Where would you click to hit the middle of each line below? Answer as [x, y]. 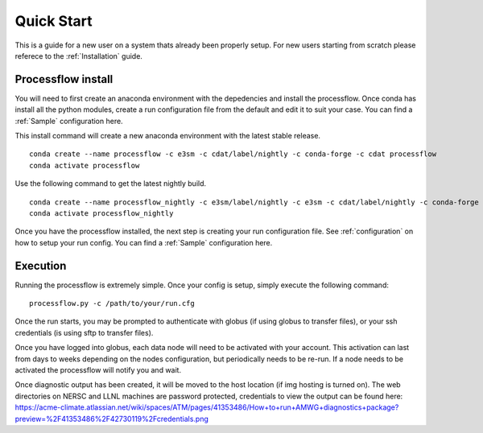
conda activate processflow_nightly [101, 213]
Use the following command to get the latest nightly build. [111, 184]
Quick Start [54, 21]
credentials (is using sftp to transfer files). [84, 332]
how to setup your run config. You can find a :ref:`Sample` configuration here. [144, 242]
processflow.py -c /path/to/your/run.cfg [112, 303]
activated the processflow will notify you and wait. [98, 370]
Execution [41, 266]
